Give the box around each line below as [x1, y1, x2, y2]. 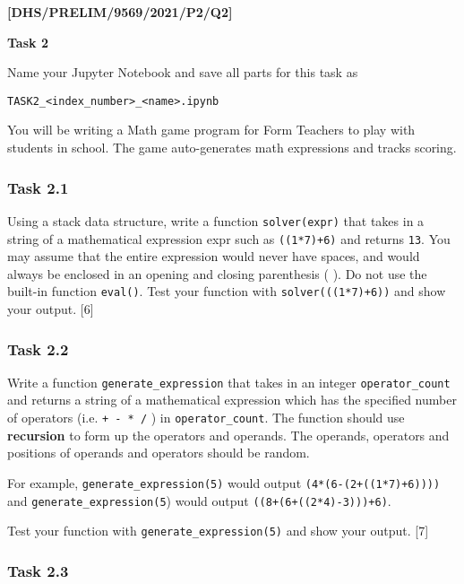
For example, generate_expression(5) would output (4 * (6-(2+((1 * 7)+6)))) [7, 473, 441, 492]
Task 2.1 [7, 176, 69, 198]
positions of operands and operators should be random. [7, 443, 310, 462]
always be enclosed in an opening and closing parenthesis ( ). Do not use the [7, 264, 427, 283]
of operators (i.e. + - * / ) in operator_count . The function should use [7, 408, 405, 427]
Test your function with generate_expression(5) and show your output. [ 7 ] [7, 521, 429, 540]
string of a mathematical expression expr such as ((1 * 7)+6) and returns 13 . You [7, 229, 451, 248]
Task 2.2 [7, 337, 69, 360]
